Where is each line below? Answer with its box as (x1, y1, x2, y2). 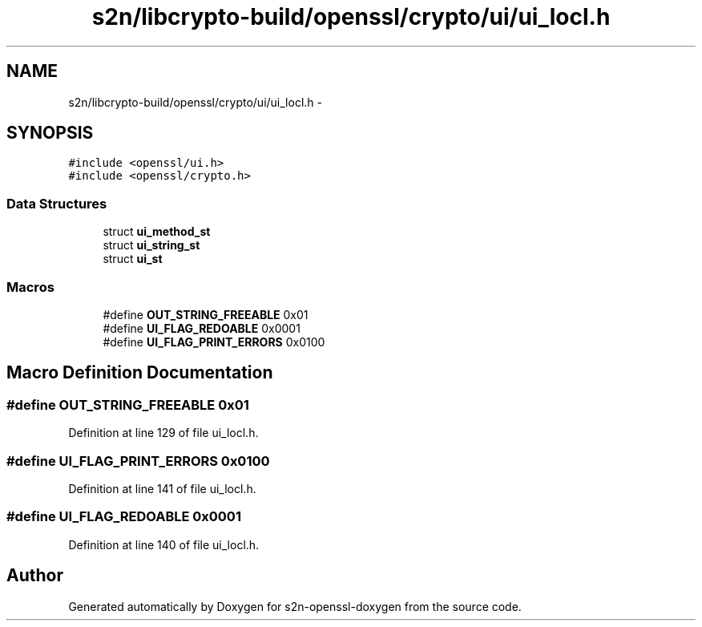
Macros (6, 278, 54, 295)
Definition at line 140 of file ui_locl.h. (68, 537, 260, 552)
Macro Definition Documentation (6, 362, 273, 383)
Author (6, 565, 63, 586)
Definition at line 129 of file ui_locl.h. (68, 426, 259, 440)
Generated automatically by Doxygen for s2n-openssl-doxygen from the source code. (68, 599, 522, 613)
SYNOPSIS (6, 123, 94, 144)
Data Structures (6, 195, 107, 212)
